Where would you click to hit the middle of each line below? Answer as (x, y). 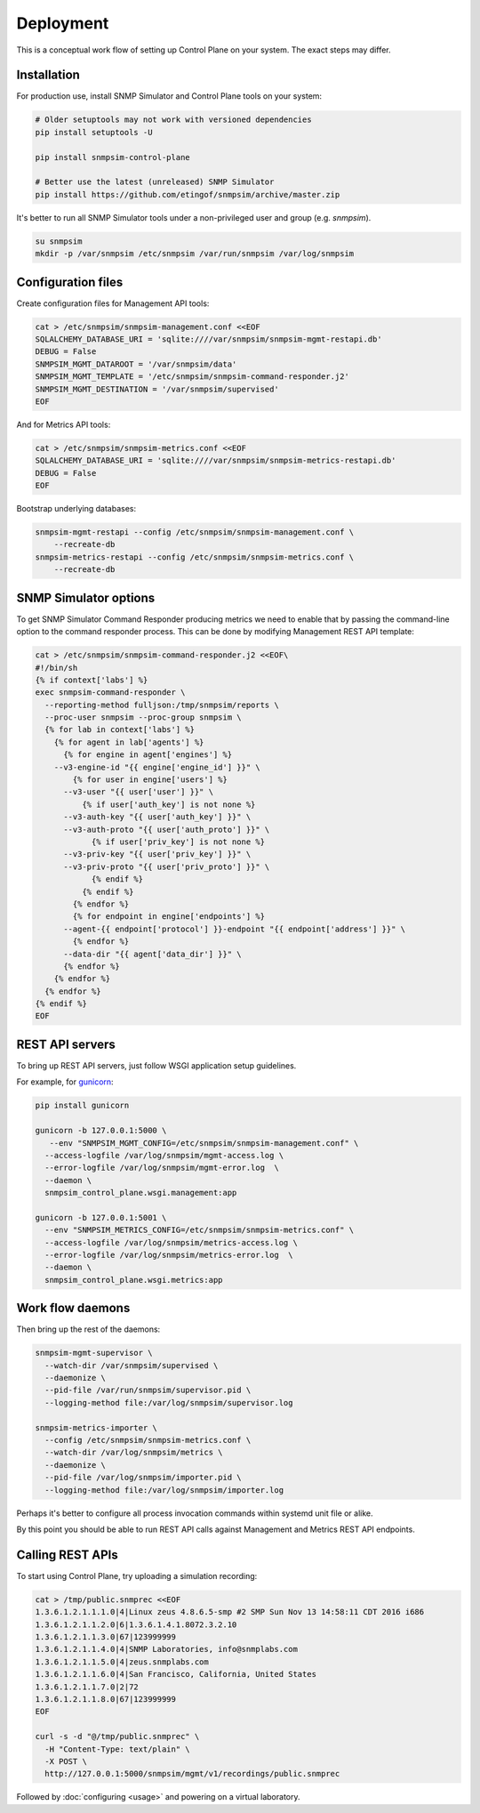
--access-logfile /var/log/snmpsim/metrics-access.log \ (171, 1242)
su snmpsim (59, 241)
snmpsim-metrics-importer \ (96, 1427)
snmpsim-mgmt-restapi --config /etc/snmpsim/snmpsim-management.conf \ (195, 532)
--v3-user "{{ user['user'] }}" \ (138, 792)
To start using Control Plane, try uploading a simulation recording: (137, 1575)
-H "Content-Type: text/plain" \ (117, 1749)
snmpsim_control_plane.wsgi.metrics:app (134, 1280)
